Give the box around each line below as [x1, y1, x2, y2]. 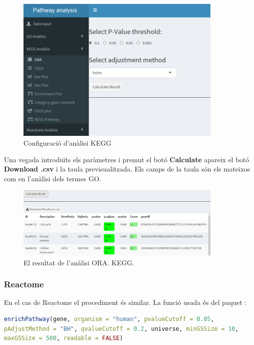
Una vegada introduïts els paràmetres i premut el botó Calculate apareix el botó [4, 154, 249, 164]
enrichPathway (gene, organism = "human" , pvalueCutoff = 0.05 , [4, 316, 214, 323]
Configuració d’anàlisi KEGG [23, 137, 112, 148]
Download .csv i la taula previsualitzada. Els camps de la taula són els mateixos [4, 164, 250, 174]
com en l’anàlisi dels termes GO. [4, 173, 101, 183]
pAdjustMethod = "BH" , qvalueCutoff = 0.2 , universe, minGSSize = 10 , [4, 325, 239, 332]
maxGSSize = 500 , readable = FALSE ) [4, 335, 123, 342]
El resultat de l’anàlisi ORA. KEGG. [23, 257, 135, 267]
